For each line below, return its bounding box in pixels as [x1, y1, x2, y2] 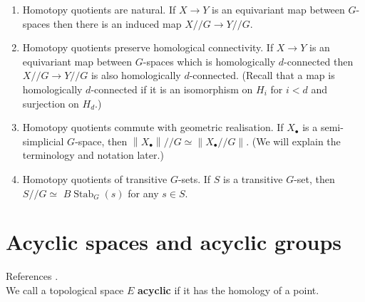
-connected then [284, 53, 354, 68]
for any [128, 185, 159, 200]
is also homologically [91, 68, 181, 83]
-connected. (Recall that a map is [189, 68, 335, 83]
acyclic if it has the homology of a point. [138, 282, 319, 297]
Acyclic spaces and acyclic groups [6, 227, 341, 256]
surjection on [22, 95, 79, 110]
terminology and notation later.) [22, 147, 164, 162]
